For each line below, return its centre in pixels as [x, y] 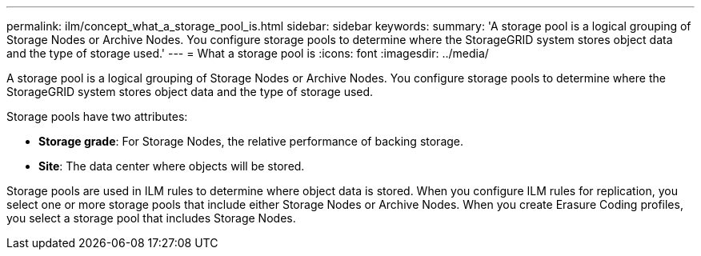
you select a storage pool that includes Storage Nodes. [151, 218]
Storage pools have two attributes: [97, 116]
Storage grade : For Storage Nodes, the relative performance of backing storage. [251, 141]
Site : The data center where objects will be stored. [172, 166]
